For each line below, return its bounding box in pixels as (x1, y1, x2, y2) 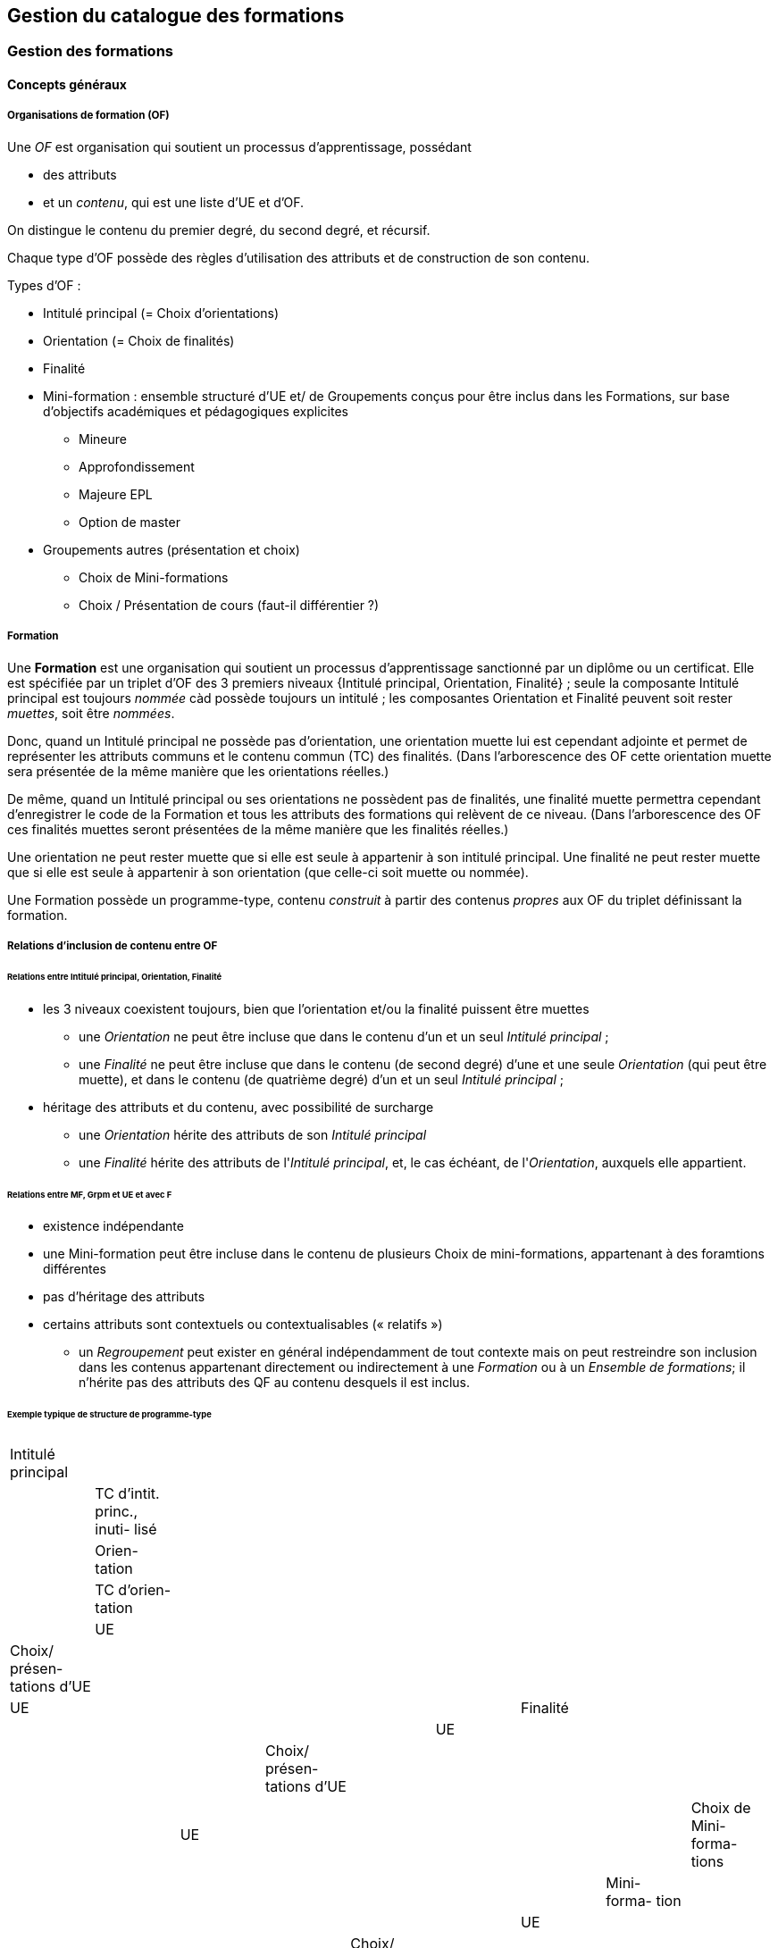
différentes (43, 1261, 106, 1277)
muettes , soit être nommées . (7, 705, 175, 721)
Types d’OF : (7, 277, 81, 293)
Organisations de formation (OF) (7, 109, 170, 122)
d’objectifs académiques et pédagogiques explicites (43, 403, 348, 419)
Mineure (79, 431, 127, 447)
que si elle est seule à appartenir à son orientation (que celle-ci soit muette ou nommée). (7, 864, 529, 880)
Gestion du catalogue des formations (7, 4, 345, 27)
